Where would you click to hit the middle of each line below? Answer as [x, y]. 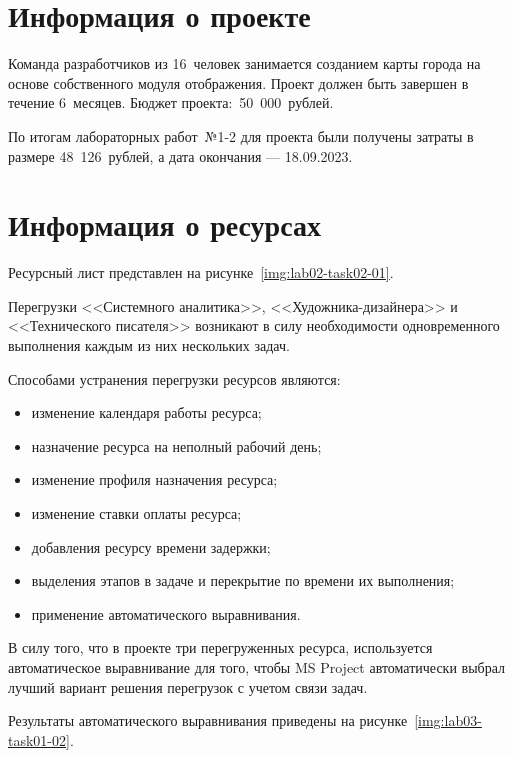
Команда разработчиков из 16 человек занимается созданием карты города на [244, 63]
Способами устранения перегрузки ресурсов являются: [174, 378]
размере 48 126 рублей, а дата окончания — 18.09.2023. [180, 155]
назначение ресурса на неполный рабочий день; [176, 445]
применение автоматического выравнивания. [166, 613]
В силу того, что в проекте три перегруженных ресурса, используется [220, 647]
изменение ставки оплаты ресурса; [136, 512]
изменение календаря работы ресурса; [146, 412]
